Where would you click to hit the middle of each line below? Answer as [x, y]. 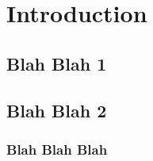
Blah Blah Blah [57, 149]
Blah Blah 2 [57, 110]
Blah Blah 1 [57, 63]
